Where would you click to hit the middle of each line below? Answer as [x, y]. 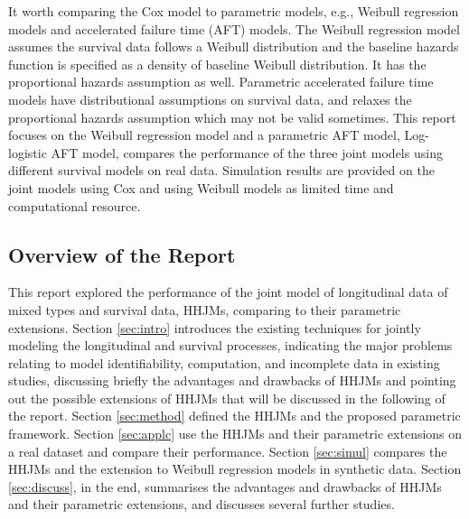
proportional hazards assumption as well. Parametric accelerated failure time [221, 82]
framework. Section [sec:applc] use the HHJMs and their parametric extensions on [235, 434]
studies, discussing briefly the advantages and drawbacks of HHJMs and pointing [232, 380]
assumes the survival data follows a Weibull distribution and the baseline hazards [234, 46]
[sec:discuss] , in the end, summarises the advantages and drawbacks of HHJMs [225, 486]
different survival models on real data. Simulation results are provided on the [221, 170]
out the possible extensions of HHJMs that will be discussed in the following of [227, 398]
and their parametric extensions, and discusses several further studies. [202, 504]
